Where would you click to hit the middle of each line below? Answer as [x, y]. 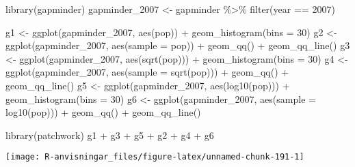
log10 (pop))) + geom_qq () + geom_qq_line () [103, 112]
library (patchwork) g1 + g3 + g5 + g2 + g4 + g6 [110, 135]
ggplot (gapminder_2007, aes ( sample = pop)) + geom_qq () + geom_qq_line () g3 [178, 45]
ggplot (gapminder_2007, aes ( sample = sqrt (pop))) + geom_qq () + [147, 72]
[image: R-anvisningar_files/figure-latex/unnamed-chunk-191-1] [155, 157]
